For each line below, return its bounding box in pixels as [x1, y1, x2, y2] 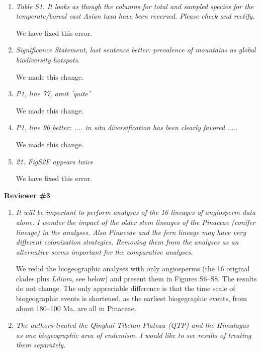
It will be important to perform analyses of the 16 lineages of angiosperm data [16, 207, 256, 217]
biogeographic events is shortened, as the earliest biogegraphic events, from [16, 293, 247, 304]
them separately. [16, 339, 66, 350]
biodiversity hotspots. [16, 54, 80, 65]
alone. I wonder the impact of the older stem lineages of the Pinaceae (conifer [16, 216, 255, 227]
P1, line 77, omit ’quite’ [16, 88, 91, 99]
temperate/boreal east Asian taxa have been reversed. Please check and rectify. [16, 11, 255, 21]
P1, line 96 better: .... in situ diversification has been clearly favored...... [16, 122, 238, 133]
